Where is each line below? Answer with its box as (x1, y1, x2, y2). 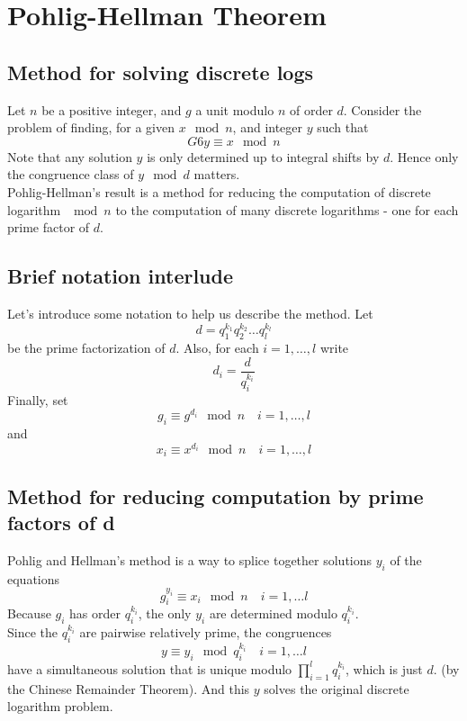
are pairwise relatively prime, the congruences (79, 623, 332, 642)
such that (317, 118, 369, 137)
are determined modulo (209, 604, 337, 623)
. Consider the (343, 100, 422, 119)
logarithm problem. (7, 697, 113, 716)
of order (289, 100, 333, 119)
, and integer (232, 118, 303, 137)
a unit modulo (195, 100, 274, 119)
